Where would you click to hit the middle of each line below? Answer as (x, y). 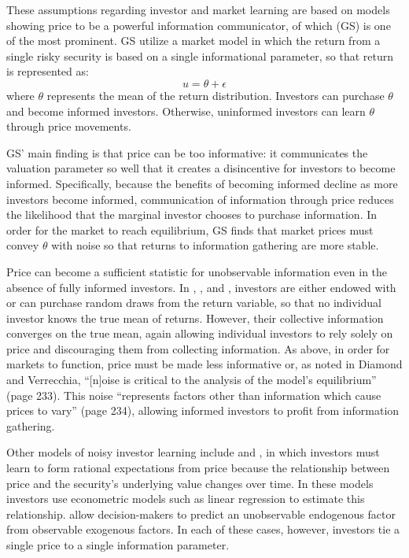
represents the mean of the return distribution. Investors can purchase (216, 95)
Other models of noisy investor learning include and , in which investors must (193, 452)
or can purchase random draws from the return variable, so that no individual (194, 303)
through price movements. (69, 126)
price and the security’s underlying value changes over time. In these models (190, 483)
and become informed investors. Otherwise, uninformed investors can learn (186, 111)
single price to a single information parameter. (118, 545)
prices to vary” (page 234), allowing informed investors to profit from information (203, 410)
